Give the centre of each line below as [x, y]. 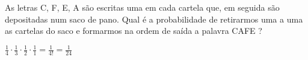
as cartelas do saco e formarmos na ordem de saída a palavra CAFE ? [134, 31]
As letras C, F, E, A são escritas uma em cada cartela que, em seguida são [142, 7]
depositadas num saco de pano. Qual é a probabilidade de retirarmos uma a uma [154, 19]
